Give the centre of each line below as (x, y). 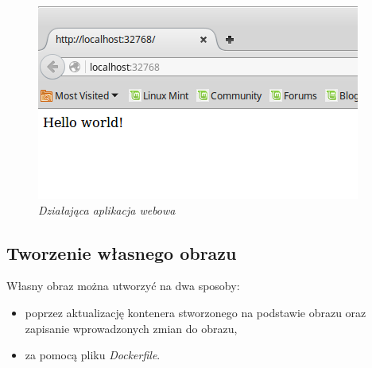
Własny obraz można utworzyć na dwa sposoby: (123, 286)
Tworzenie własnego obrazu (122, 252)
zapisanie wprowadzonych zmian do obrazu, (131, 328)
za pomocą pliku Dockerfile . (93, 355)
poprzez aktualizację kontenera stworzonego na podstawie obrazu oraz (196, 312)
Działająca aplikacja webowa (107, 209)
